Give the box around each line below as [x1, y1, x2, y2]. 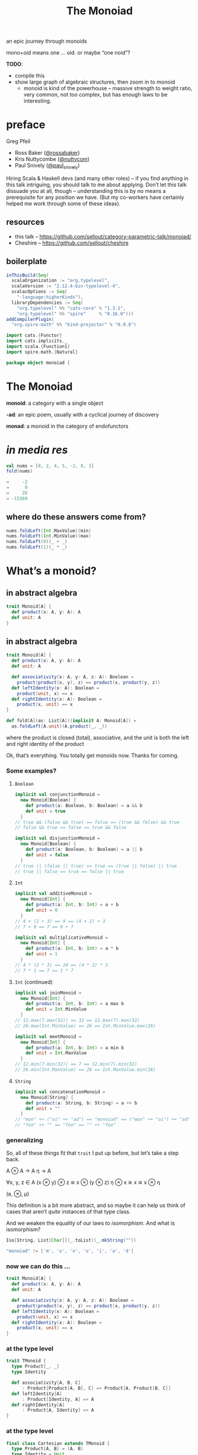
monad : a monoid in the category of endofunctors [6, 422, 129, 430]
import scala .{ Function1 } [6, 344, 70, 350]
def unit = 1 [25, 951, 58, 957]
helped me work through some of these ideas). [6, 200, 121, 207]
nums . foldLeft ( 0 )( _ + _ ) [6, 539, 68, 545]
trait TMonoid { [6, 1358, 46, 1364]
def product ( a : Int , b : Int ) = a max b [25, 1001, 124, 1007]
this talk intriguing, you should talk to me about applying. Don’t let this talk [6, 181, 187, 188]
